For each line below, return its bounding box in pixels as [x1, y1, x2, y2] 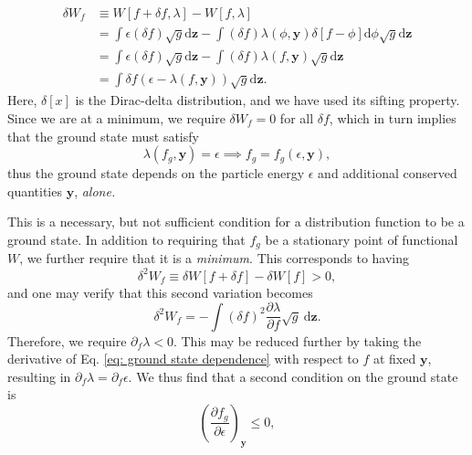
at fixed [372, 349, 416, 368]
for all [279, 109, 314, 128]
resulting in [7, 366, 71, 386]
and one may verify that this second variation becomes [7, 282, 313, 302]
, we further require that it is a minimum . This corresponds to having [19, 249, 410, 268]
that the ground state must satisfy [7, 126, 199, 145]
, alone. [74, 181, 116, 200]
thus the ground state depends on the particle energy [7, 164, 305, 183]
